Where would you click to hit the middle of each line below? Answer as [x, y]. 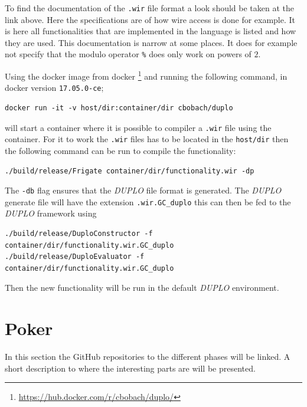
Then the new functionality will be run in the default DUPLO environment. [142, 288]
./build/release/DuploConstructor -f [79, 234]
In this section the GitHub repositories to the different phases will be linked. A [148, 357]
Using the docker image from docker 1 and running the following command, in [146, 75]
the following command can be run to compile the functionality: [120, 150]
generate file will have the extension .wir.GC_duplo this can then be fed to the [148, 201]
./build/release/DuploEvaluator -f [75, 257]
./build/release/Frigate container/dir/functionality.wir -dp [130, 171]
